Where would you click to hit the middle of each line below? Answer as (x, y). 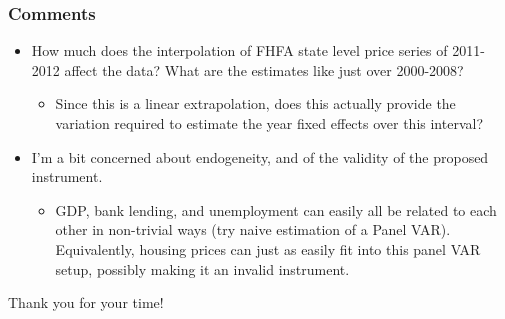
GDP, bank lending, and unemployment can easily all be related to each (276, 209)
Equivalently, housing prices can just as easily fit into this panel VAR (268, 248)
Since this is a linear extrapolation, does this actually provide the (255, 103)
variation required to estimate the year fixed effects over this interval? (269, 123)
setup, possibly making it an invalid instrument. (202, 268)
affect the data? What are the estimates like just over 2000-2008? (264, 69)
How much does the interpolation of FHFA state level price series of (239, 50)
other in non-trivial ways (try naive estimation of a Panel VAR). (253, 229)
